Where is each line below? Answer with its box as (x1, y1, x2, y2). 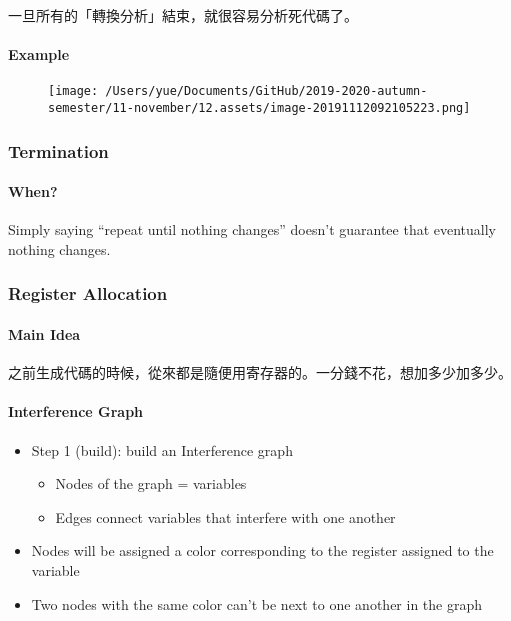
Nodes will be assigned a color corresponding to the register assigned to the (31, 540, 494, 561)
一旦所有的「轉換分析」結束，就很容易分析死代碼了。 (8, 5, 358, 25)
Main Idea (8, 323, 81, 344)
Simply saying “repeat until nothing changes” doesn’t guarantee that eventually (8, 219, 497, 240)
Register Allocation (8, 281, 168, 306)
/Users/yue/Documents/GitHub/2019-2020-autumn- (105, 84, 428, 99)
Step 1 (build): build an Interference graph (31, 439, 293, 460)
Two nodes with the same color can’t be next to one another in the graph (31, 593, 482, 614)
